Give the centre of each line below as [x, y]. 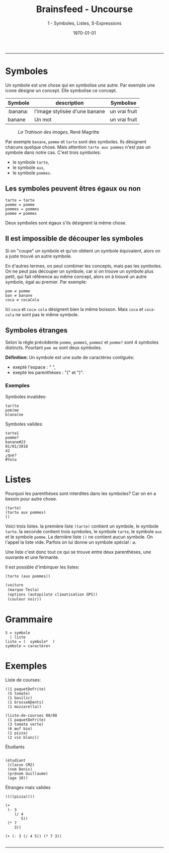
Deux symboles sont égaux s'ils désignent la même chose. [66, 223]
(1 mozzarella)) [24, 707]
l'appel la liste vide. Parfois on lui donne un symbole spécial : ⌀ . [71, 542]
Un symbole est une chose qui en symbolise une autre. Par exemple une [80, 85]
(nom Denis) [20, 769]
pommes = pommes [22, 209]
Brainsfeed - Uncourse [84, 9]
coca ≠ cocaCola [22, 300]
